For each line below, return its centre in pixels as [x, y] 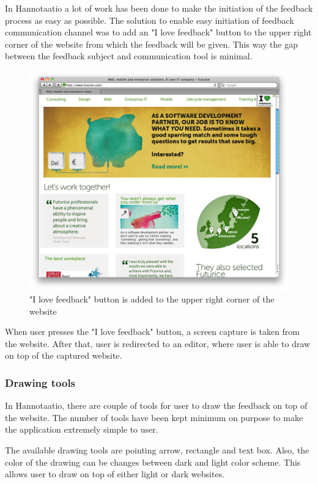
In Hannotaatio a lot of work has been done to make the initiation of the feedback [159, 8]
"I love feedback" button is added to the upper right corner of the [152, 299]
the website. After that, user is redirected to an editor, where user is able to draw [158, 343]
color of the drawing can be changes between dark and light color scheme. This [153, 462]
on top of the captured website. [64, 355]
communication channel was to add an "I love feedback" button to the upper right [158, 32]
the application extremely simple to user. [82, 429]
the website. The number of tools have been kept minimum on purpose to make [154, 417]
